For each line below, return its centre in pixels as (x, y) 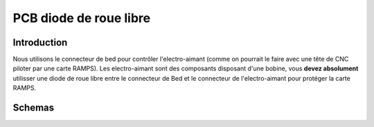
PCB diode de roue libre (82, 18)
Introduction (40, 42)
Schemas (34, 108)
